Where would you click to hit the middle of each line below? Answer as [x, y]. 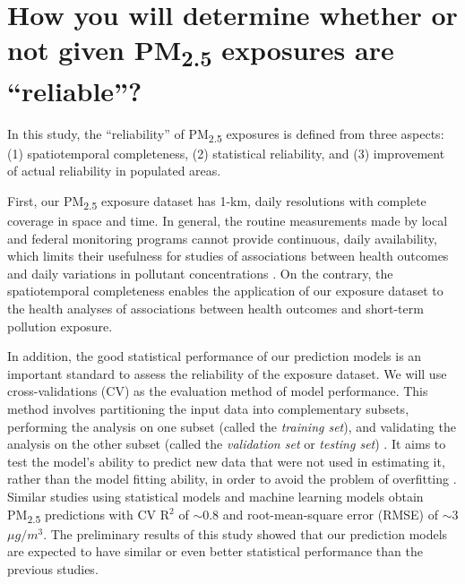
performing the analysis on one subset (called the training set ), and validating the [232, 426]
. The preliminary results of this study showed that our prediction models [245, 533]
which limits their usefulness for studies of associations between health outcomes [228, 256]
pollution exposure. [60, 326]
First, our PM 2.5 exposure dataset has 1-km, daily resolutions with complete [217, 202]
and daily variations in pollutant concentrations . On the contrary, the [200, 273]
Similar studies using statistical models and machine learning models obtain [215, 496]
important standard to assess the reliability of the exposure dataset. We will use [227, 373]
